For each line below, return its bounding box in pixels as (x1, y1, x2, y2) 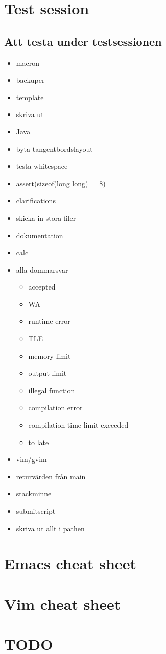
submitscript (16, 506, 56, 516)
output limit (28, 368, 67, 378)
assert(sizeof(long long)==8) (16, 178, 106, 188)
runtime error (28, 316, 70, 326)
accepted (28, 281, 56, 292)
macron (16, 57, 39, 68)
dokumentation (16, 229, 63, 240)
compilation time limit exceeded (28, 419, 129, 430)
